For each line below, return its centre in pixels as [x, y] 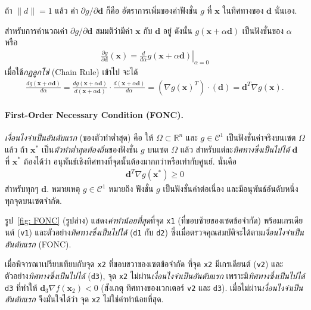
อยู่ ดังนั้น [178, 30]
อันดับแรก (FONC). [38, 244]
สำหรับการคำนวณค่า [36, 30]
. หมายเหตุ [63, 189]
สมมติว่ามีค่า [114, 30]
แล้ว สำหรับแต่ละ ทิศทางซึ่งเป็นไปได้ [235, 149]
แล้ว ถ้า [16, 149]
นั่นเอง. [286, 10]
